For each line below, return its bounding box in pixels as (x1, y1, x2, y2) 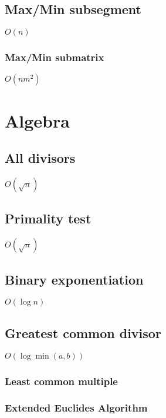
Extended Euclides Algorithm (5, 400, 148, 415)
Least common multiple (5, 373, 118, 388)
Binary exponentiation (5, 270, 144, 288)
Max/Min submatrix (5, 50, 104, 65)
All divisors (5, 149, 76, 167)
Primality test (5, 209, 92, 228)
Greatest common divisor (5, 323, 161, 342)
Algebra (5, 108, 70, 132)
